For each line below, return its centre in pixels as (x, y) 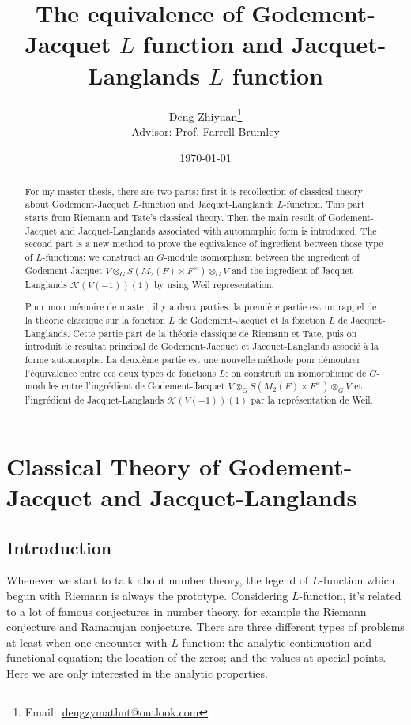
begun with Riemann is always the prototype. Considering (147, 596)
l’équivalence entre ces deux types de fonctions (121, 372)
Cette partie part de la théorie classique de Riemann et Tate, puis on (215, 333)
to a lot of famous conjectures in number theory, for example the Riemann (187, 611)
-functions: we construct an (98, 257)
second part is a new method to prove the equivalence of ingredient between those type (204, 244)
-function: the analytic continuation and (275, 642)
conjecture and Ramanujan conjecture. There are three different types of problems (205, 627)
